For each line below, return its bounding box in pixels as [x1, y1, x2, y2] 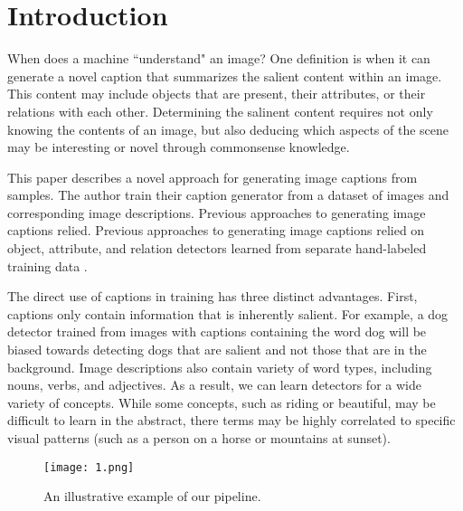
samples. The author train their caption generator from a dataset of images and [7, 185, 449, 204]
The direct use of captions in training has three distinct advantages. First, [7, 287, 418, 306]
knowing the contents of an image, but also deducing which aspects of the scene [7, 119, 449, 138]
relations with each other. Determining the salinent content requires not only [7, 101, 433, 120]
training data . [7, 256, 88, 275]
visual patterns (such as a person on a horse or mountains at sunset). [7, 429, 391, 447]
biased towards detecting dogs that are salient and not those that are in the [7, 340, 427, 359]
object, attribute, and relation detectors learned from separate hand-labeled [7, 239, 427, 258]
